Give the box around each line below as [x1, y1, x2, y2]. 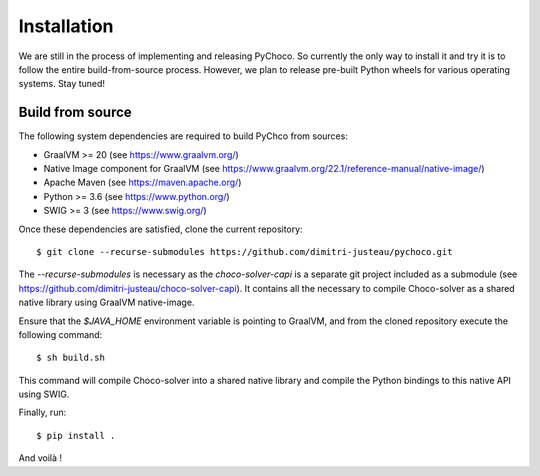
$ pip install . [36, 430, 116, 441]
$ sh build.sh [36, 352, 105, 364]
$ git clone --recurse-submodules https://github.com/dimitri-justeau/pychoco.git [36, 246, 453, 257]
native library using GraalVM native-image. [18, 296, 195, 309]
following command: [18, 328, 103, 340]
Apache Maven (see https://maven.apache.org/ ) [43, 176, 242, 189]
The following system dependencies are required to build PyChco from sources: [18, 130, 349, 142]
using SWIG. [18, 388, 70, 400]
